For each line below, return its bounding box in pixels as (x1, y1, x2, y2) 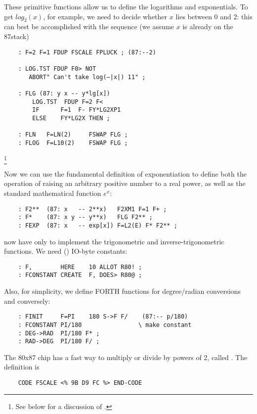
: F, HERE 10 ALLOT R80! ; (18, 263, 142, 271)
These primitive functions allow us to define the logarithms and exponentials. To (4, 1, 248, 11)
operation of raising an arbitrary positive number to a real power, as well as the (4, 178, 246, 188)
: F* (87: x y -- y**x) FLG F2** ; (18, 214, 153, 221)
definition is (4, 362, 40, 372)
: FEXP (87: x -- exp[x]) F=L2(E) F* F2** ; (18, 222, 177, 229)
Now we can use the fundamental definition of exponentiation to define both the (4, 168, 247, 179)
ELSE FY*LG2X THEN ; (32, 114, 110, 122)
